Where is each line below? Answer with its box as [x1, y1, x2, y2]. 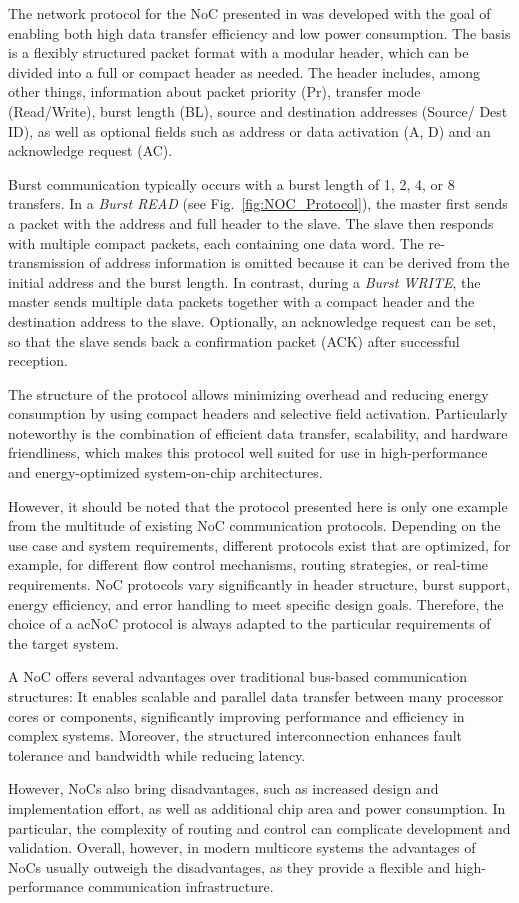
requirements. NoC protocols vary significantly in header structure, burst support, [8, 574, 511, 595]
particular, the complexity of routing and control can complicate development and [8, 817, 511, 838]
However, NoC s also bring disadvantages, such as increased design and [8, 778, 439, 799]
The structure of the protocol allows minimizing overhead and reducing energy [8, 383, 489, 404]
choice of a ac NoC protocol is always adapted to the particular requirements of [8, 613, 491, 634]
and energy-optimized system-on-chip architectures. [8, 462, 323, 483]
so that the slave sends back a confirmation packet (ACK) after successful [8, 330, 460, 351]
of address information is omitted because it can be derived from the [89, 252, 510, 273]
